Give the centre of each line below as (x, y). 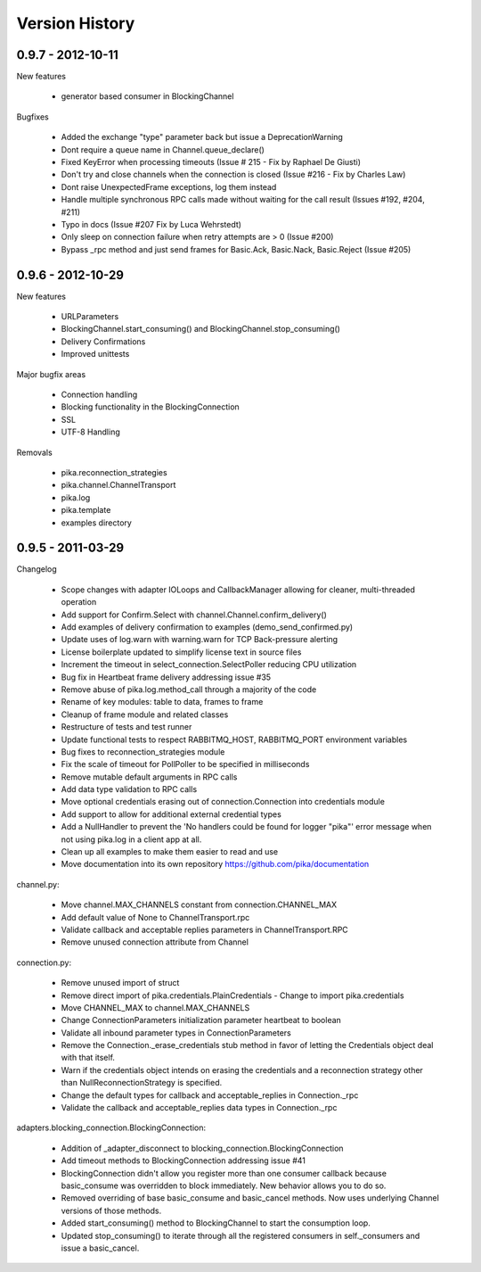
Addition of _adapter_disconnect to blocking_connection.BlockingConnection (202, 1148)
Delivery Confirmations (103, 341)
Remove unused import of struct (120, 983)
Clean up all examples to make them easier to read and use (170, 852)
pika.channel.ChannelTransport (118, 485)
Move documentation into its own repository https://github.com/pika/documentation (215, 864)
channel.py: (38, 884)
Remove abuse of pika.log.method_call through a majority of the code (189, 689)
